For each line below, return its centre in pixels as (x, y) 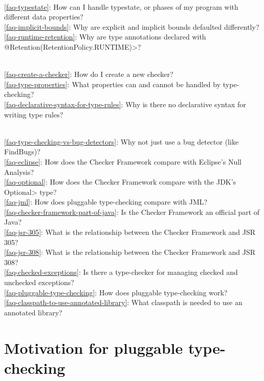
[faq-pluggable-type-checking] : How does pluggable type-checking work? (116, 292)
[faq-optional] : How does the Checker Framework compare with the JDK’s (120, 182)
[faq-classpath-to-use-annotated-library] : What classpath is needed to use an (123, 302)
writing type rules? (34, 114)
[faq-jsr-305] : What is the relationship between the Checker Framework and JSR (130, 232)
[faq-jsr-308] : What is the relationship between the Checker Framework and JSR (130, 252)
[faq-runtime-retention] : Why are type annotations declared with (105, 37)
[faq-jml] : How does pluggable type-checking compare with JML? (106, 202)
